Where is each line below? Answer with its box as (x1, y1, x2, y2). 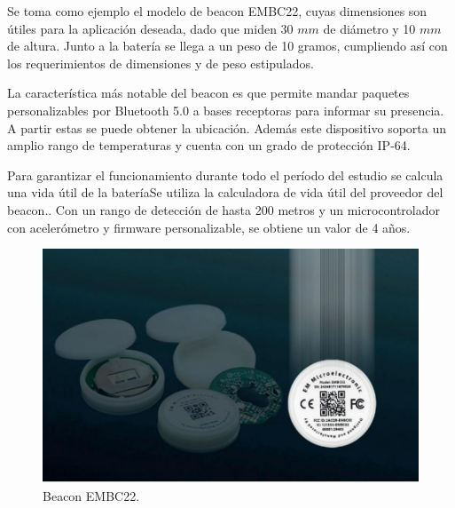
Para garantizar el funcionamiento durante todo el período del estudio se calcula (7, 165, 443, 184)
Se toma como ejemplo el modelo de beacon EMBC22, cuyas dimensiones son (7, 2, 428, 20)
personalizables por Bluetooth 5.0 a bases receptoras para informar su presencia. (7, 100, 444, 119)
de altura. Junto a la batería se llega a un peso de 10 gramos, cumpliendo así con (7, 36, 448, 55)
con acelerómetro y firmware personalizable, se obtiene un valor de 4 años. (7, 218, 411, 236)
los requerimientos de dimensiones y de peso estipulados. (7, 53, 314, 72)
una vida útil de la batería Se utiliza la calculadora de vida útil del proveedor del (7, 183, 443, 202)
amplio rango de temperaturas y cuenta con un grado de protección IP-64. (7, 136, 411, 155)
